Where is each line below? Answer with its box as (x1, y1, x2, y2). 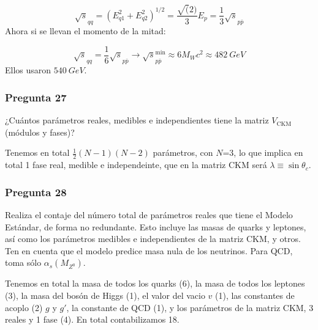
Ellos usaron (5, 64, 51, 76)
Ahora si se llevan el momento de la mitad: (5, 24, 166, 37)
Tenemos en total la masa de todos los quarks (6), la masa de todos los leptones (5, 277, 305, 290)
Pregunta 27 (5, 89, 67, 105)
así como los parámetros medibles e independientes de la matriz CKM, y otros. (5, 232, 301, 245)
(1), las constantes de (215, 289, 295, 302)
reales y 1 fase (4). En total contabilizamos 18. (5, 313, 180, 326)
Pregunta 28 (5, 184, 67, 199)
